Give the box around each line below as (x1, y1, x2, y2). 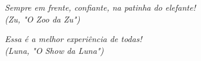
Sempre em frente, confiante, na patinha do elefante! (5, 1, 196, 13)
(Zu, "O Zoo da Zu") (5, 12, 80, 25)
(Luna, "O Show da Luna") (5, 44, 104, 56)
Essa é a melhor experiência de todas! (5, 33, 142, 45)
